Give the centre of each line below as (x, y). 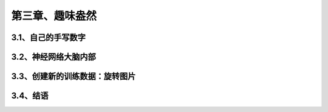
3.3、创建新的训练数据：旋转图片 (73, 76)
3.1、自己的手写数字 (49, 37)
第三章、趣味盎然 (54, 16)
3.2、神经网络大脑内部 (54, 57)
